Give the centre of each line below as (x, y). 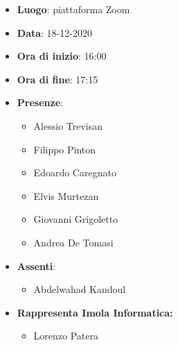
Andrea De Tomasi (73, 242)
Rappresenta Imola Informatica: (95, 312)
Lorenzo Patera (66, 336)
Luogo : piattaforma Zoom (73, 9)
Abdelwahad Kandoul (80, 289)
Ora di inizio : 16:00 (62, 56)
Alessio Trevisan (68, 125)
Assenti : (36, 266)
